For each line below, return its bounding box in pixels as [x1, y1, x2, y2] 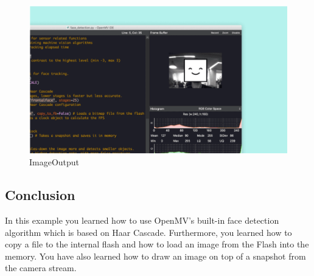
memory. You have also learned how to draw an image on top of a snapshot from [5, 249, 306, 262]
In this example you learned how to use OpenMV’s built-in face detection [5, 214, 279, 227]
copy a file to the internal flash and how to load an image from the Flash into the [5, 238, 309, 250]
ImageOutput [29, 156, 80, 168]
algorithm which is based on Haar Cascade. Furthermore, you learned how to [5, 226, 292, 238]
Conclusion [5, 185, 75, 204]
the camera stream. [5, 261, 77, 274]
